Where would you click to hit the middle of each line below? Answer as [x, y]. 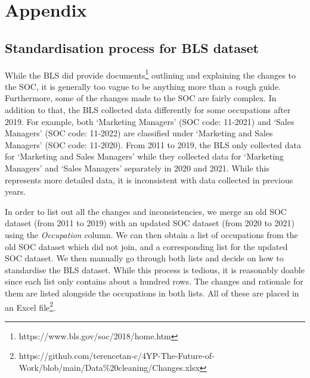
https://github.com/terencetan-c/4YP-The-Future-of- [117, 356]
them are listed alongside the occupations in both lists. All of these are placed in [152, 293]
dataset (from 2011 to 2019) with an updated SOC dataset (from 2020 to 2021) [150, 223]
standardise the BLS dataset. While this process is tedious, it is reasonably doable [155, 269]
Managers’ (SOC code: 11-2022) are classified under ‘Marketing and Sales [139, 133]
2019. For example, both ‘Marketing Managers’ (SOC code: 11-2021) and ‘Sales [150, 121]
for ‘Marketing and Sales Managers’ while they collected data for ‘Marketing [144, 156]
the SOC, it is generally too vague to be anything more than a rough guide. [143, 86]
